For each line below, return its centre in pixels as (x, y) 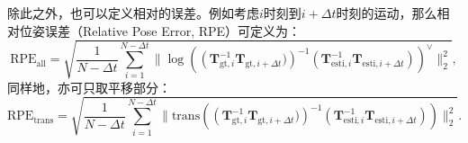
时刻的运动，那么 (387, 13)
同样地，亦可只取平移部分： (89, 87)
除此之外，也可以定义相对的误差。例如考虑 (133, 13)
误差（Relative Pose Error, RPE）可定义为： (173, 30)
